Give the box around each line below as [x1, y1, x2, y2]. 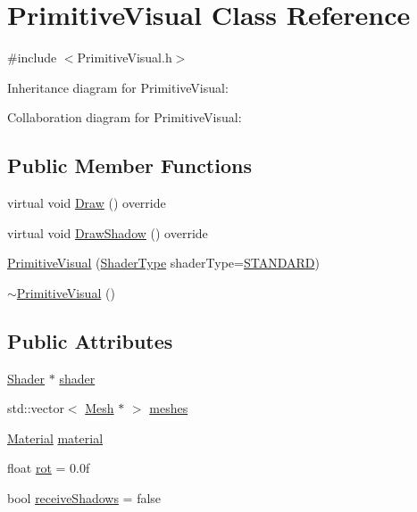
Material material [7, 428, 104, 447]
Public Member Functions [7, 152, 252, 179]
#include [7, 48, 57, 67]
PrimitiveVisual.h [77, 48, 172, 67]
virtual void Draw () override [7, 194, 166, 212]
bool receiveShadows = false [7, 489, 162, 508]
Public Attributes [7, 326, 173, 354]
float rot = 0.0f [7, 458, 90, 477]
